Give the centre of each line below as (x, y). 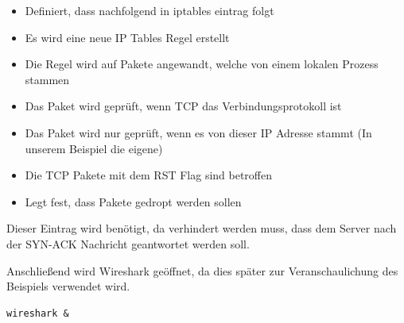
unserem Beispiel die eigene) (94, 148)
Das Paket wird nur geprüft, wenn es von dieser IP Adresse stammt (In (198, 132)
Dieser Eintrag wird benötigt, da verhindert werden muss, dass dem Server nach (202, 228)
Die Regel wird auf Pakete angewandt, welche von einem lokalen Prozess (202, 64)
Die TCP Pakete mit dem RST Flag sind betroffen (149, 175)
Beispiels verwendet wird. (68, 286)
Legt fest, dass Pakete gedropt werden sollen (133, 201)
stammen (47, 79)
